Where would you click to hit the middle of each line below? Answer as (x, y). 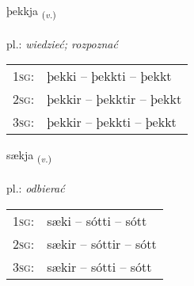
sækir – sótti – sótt (99, 266)
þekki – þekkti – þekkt (109, 76)
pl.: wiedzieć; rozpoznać (62, 43)
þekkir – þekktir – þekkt (114, 99)
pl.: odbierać (36, 188)
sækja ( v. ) (29, 156)
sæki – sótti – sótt (97, 220)
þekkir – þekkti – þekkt (112, 122)
